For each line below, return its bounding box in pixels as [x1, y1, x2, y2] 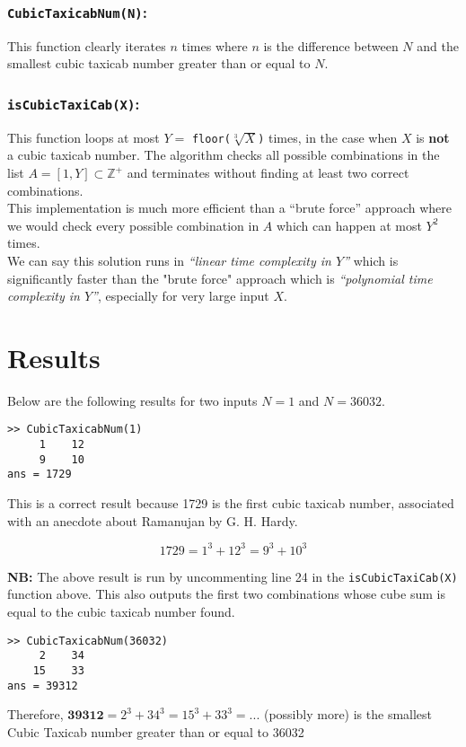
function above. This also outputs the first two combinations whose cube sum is [7, 584, 445, 603]
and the [417, 36, 459, 55]
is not [416, 127, 450, 146]
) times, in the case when [258, 127, 398, 146]
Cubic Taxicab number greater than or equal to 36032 [7, 722, 304, 741]
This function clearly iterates [7, 36, 166, 55]
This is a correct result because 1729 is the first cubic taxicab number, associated [7, 494, 454, 513]
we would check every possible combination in [7, 215, 259, 234]
